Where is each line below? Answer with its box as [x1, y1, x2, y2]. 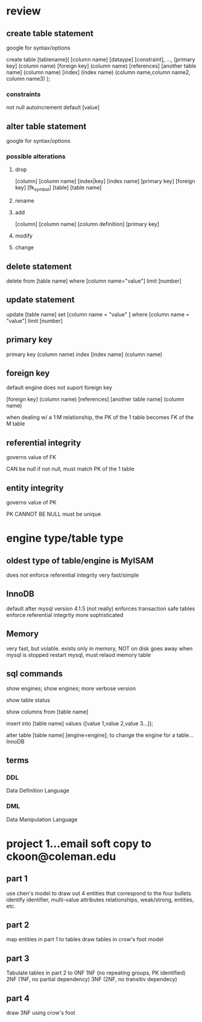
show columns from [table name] [6, 708, 89, 715]
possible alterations [6, 152, 66, 161]
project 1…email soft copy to [6, 836, 152, 850]
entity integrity [6, 483, 64, 493]
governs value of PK [6, 499, 57, 506]
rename [14, 197, 34, 204]
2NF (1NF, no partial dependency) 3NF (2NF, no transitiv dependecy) [6, 976, 178, 983]
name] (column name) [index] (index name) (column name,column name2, [6, 69, 191, 76]
